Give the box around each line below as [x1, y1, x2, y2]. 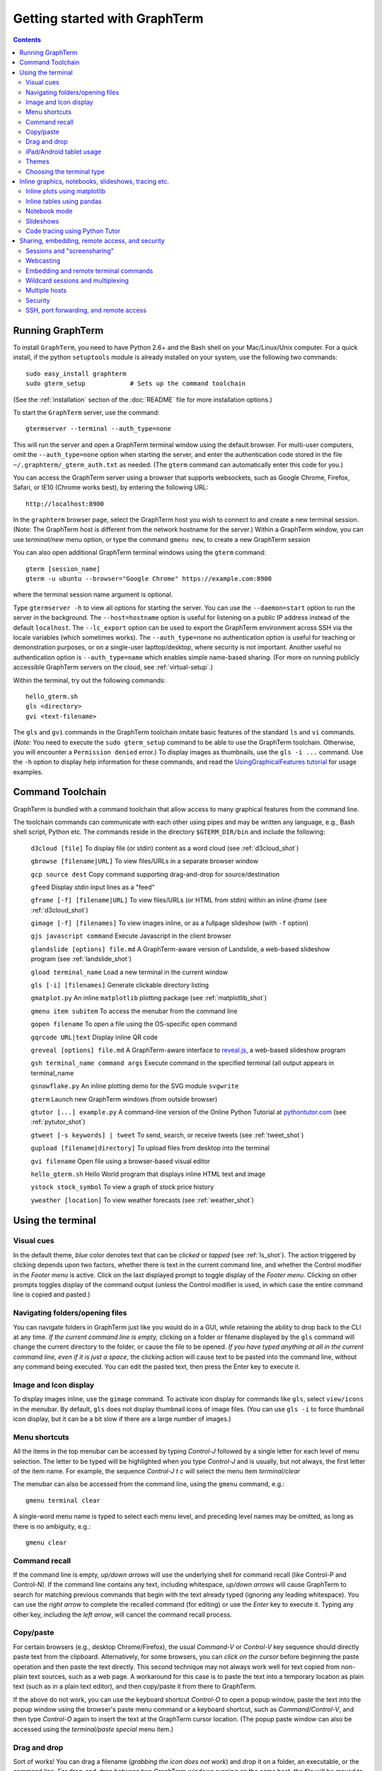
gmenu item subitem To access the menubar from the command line [30, 1007, 238, 1015]
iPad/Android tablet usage [25, 147, 102, 156]
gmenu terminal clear [25, 1496, 100, 1505]
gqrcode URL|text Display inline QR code [30, 1033, 158, 1041]
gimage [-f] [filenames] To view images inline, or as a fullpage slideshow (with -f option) [30, 919, 309, 927]
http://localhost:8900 [25, 499, 105, 508]
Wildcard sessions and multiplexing [25, 276, 129, 285]
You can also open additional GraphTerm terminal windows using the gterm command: [13, 548, 267, 557]
